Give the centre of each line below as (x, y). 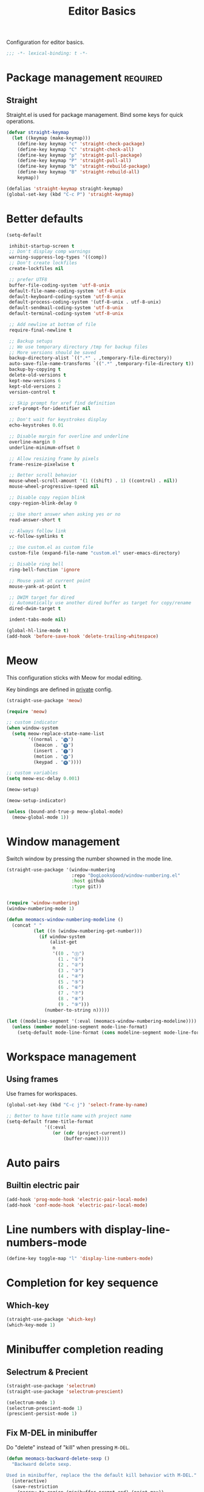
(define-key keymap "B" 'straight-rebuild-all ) (78, 172)
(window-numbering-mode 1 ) (40, 908)
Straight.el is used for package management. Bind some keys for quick (95, 115)
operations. (21, 121)
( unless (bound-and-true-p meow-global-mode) (65, 811)
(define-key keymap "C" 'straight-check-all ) (76, 149)
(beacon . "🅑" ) (53, 745)
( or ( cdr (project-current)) (89, 1133)
